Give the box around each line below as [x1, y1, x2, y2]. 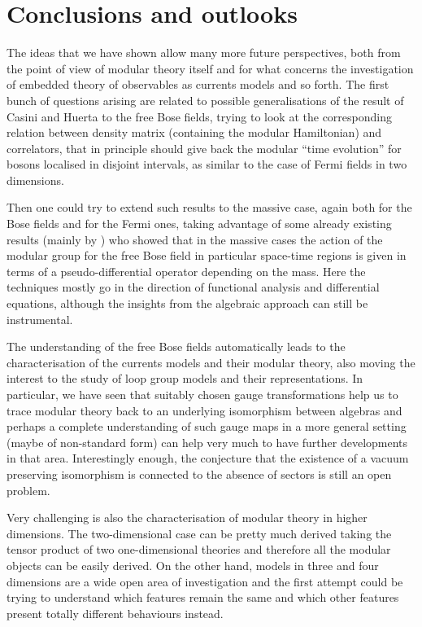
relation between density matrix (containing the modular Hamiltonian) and [7, 124, 382, 141]
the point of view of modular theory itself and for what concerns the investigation [7, 59, 414, 77]
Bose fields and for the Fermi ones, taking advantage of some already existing [7, 215, 392, 232]
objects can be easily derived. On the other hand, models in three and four [7, 556, 379, 573]
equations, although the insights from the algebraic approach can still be [7, 295, 368, 312]
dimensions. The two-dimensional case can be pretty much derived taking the [7, 524, 392, 541]
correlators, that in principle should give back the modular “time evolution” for [7, 139, 402, 156]
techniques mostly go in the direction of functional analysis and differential [7, 278, 380, 296]
